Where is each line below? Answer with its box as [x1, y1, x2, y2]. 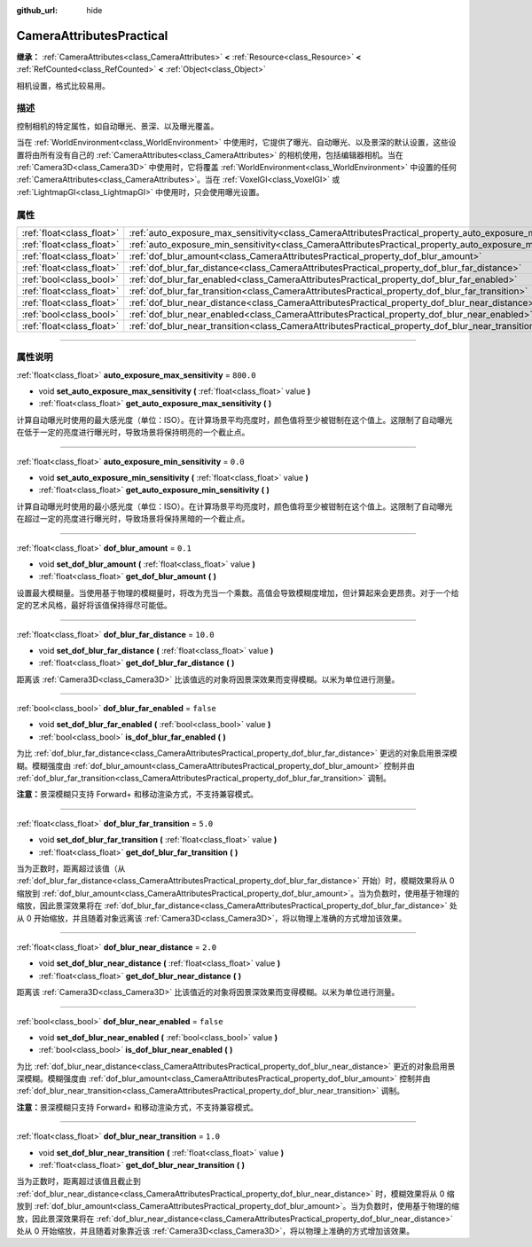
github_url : [16, 5, 58, 15]
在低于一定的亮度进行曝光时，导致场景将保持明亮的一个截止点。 [16, 427, 250, 438]
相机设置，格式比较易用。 [16, 80, 110, 90]
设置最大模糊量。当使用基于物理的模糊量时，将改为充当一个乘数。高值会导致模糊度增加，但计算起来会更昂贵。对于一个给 [16, 587, 459, 598]
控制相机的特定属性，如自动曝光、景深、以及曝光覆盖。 [16, 121, 219, 131]
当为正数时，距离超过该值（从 [16, 863, 126, 874]
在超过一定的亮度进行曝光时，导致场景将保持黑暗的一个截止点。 [16, 514, 250, 524]
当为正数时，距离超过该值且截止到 [16, 1176, 141, 1187]
